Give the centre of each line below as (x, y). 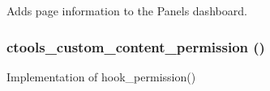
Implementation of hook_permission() (101, 76)
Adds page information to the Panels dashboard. (127, 10)
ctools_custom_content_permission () (136, 46)
